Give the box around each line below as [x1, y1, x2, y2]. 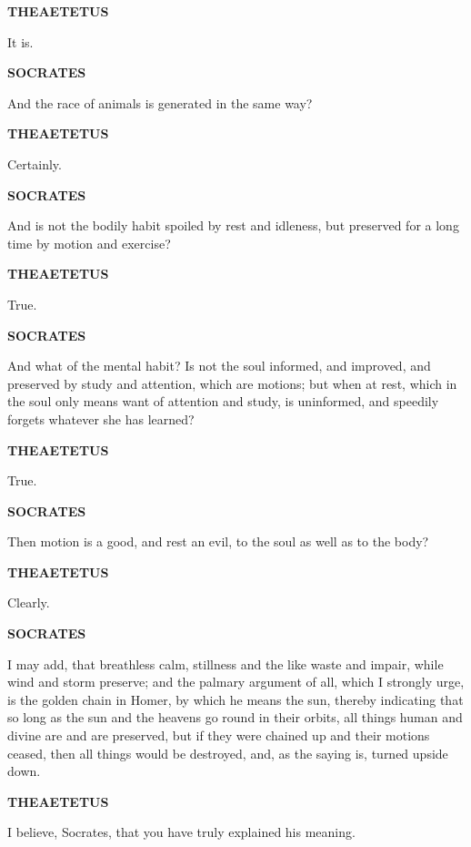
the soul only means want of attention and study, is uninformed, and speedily [7, 392, 439, 411]
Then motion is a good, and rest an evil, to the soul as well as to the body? [7, 532, 429, 551]
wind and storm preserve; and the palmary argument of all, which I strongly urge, [7, 672, 465, 691]
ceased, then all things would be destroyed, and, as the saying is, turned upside [7, 743, 448, 762]
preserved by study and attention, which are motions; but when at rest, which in [7, 373, 457, 393]
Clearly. [7, 593, 50, 612]
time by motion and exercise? [7, 233, 171, 252]
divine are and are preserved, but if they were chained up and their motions [7, 726, 430, 745]
